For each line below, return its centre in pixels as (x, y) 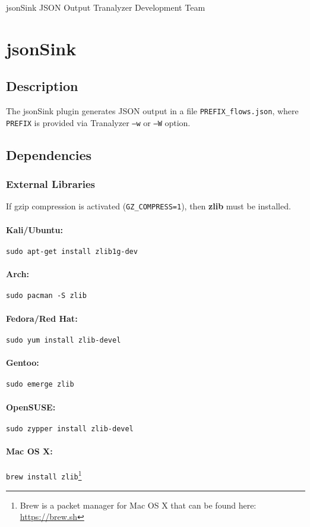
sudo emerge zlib (40, 385)
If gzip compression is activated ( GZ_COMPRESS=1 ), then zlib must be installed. (148, 206)
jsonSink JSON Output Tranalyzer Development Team (106, 7)
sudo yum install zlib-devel (64, 340)
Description (42, 86)
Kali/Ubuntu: (34, 229)
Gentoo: (23, 363)
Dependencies (49, 154)
